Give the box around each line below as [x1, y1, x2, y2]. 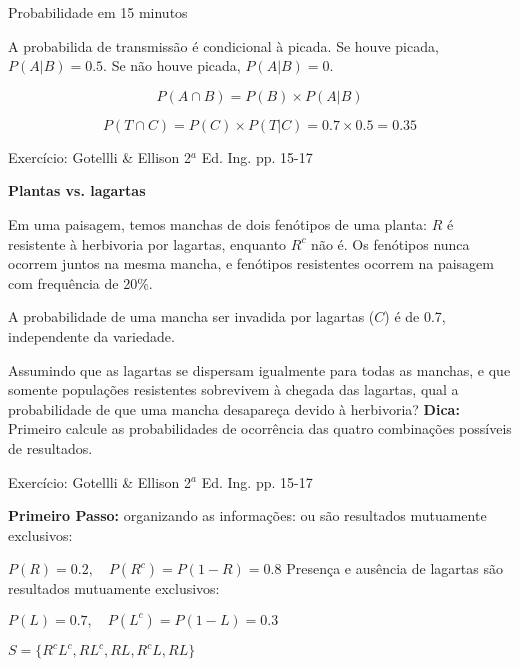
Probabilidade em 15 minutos [8, 2, 188, 22]
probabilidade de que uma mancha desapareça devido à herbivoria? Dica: [8, 398, 460, 419]
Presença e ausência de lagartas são [286, 558, 503, 579]
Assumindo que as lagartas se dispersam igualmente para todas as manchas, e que [8, 359, 511, 380]
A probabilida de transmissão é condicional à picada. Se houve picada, [8, 35, 439, 56]
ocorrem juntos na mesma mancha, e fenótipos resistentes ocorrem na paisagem [8, 253, 494, 274]
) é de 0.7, [384, 306, 446, 327]
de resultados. [8, 437, 93, 458]
